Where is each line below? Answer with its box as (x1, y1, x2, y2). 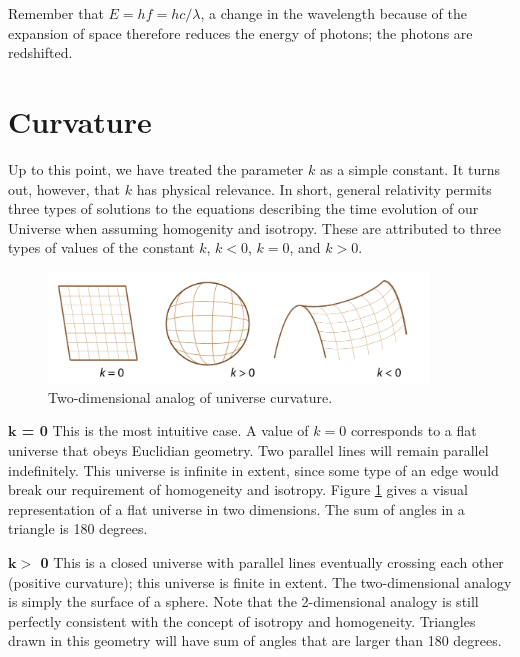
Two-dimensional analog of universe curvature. (48, 386, 333, 407)
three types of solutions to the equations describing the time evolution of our (8, 198, 479, 219)
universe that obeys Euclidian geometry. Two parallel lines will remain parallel (8, 440, 489, 461)
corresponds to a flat (350, 420, 477, 441)
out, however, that (8, 178, 121, 199)
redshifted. (8, 42, 73, 63)
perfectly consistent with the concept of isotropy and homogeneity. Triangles (8, 610, 476, 631)
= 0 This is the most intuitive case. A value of (21, 420, 309, 441)
